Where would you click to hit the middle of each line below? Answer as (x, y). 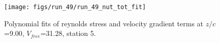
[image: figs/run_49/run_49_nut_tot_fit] (75, 7)
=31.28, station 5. (68, 33)
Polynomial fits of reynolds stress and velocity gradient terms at (104, 23)
